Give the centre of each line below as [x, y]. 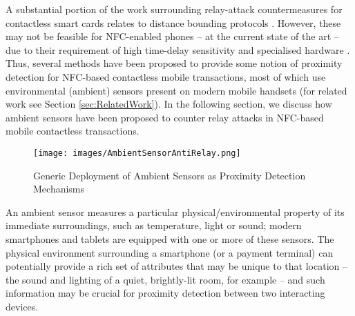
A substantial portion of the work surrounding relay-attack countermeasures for [174, 9]
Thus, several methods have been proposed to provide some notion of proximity [174, 63]
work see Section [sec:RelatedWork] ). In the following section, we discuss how [169, 104]
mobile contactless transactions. [73, 131]
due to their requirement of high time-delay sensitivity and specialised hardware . [178, 49]
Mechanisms [59, 189]
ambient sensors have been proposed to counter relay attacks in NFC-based [165, 117]
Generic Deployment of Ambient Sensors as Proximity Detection [170, 175]
